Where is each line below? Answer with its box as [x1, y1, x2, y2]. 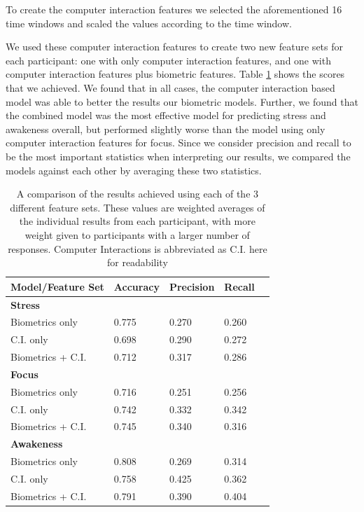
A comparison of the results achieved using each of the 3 [16, 186, 259, 201]
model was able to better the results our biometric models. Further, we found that [6, 94, 358, 109]
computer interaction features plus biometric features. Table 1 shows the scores [6, 67, 345, 81]
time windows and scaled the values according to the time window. [6, 15, 292, 30]
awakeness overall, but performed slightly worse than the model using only [6, 121, 325, 136]
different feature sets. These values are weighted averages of [10, 200, 265, 214]
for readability [106, 255, 168, 270]
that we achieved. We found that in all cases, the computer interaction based [6, 80, 335, 95]
